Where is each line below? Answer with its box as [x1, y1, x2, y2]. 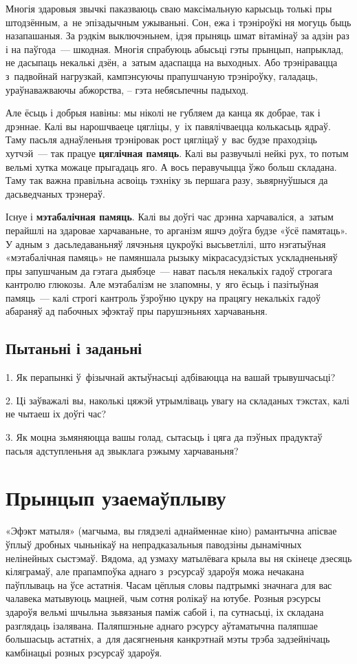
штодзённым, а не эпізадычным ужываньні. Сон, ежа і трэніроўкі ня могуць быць [6, 14, 351, 29]
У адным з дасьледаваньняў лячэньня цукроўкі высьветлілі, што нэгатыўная [6, 236, 326, 251]
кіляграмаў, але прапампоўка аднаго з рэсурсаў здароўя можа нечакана [6, 564, 305, 579]
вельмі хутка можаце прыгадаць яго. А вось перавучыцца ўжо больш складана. [6, 159, 337, 174]
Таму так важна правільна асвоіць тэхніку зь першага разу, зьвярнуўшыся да [6, 173, 328, 187]
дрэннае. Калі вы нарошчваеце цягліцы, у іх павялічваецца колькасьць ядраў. [6, 118, 331, 133]
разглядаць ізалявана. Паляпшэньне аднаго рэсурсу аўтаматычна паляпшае [6, 618, 318, 632]
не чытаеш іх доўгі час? [6, 406, 107, 421]
